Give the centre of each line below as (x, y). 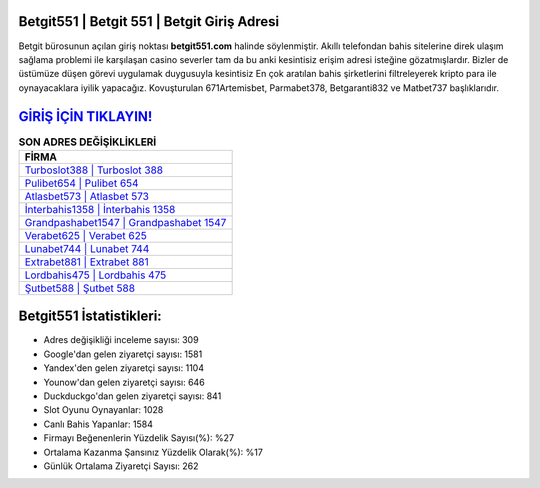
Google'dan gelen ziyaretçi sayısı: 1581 (123, 354)
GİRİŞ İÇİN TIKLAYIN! (85, 116)
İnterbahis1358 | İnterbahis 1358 (100, 209)
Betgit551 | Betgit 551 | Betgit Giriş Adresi (149, 21)
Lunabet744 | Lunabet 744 (87, 248)
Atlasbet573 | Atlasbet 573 (87, 196)
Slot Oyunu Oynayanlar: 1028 (103, 410)
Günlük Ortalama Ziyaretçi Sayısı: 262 (121, 466)
